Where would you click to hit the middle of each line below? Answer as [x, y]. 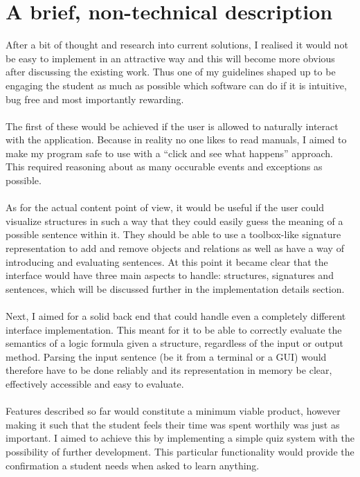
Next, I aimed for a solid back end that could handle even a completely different [176, 316]
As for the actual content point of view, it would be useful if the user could [165, 207]
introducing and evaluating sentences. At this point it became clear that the [167, 261]
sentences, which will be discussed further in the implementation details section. [175, 288]
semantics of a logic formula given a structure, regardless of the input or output [174, 343]
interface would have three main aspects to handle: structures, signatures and [170, 275]
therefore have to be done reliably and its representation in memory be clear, [169, 370]
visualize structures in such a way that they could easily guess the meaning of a [174, 220]
